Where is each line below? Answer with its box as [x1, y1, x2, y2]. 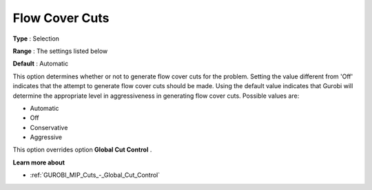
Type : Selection [12, 34, 60, 43]
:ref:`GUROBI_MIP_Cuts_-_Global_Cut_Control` [30, 171, 161, 179]
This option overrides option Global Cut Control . [12, 145, 152, 154]
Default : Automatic [12, 59, 69, 68]
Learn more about [12, 158, 65, 167]
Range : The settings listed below [12, 47, 108, 55]
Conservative [30, 123, 68, 131]
